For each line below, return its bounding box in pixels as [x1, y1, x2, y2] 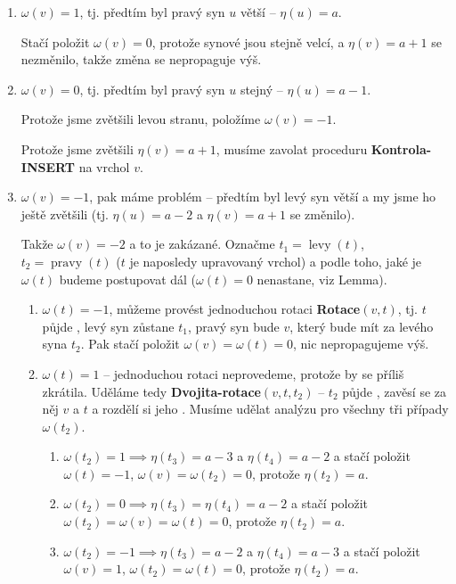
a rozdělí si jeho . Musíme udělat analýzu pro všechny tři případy [92, 399, 449, 418]
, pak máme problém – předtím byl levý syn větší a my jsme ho [89, 187, 436, 206]
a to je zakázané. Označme [129, 234, 275, 253]
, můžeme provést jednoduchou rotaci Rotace [109, 300, 361, 318]
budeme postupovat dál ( [59, 269, 197, 288]
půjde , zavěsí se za [342, 382, 447, 400]
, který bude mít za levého [289, 317, 434, 335]
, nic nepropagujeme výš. [293, 334, 429, 353]
